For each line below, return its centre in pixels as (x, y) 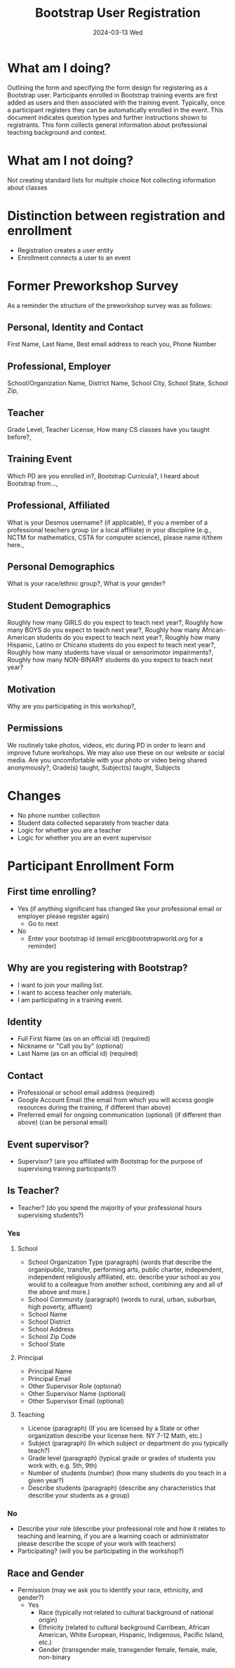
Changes (34, 796)
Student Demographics (59, 606)
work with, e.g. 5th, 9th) (62, 1466)
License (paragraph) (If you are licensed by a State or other (114, 1428)
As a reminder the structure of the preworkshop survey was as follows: (110, 305)
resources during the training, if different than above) (94, 1108)
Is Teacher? (33, 1191)
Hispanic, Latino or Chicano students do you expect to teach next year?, (112, 645)
